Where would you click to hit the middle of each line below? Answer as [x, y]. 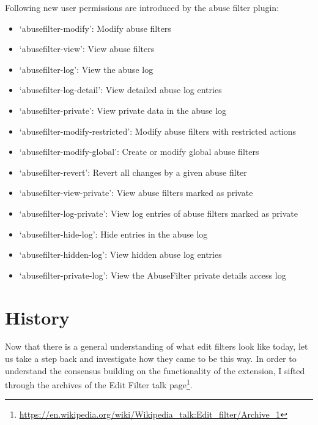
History [37, 317]
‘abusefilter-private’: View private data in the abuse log [123, 110]
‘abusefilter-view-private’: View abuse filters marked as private [136, 193]
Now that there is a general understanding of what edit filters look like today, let [157, 346]
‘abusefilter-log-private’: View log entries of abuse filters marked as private [159, 213]
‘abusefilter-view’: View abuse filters [87, 49]
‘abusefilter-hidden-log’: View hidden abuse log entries [120, 254]
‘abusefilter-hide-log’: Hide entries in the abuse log [113, 234]
